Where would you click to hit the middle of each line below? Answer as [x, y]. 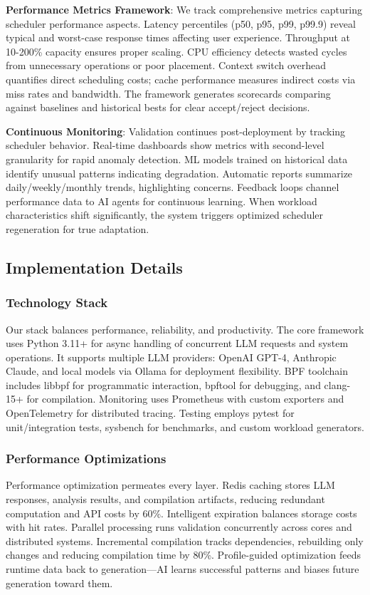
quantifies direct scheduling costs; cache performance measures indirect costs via [181, 79]
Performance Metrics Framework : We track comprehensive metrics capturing [184, 9]
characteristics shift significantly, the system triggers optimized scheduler [165, 215]
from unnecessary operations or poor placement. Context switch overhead [166, 65]
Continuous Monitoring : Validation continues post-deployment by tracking [176, 131]
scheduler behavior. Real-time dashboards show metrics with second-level [165, 145]
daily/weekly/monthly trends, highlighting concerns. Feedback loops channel [173, 187]
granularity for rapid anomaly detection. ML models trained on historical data [177, 159]
